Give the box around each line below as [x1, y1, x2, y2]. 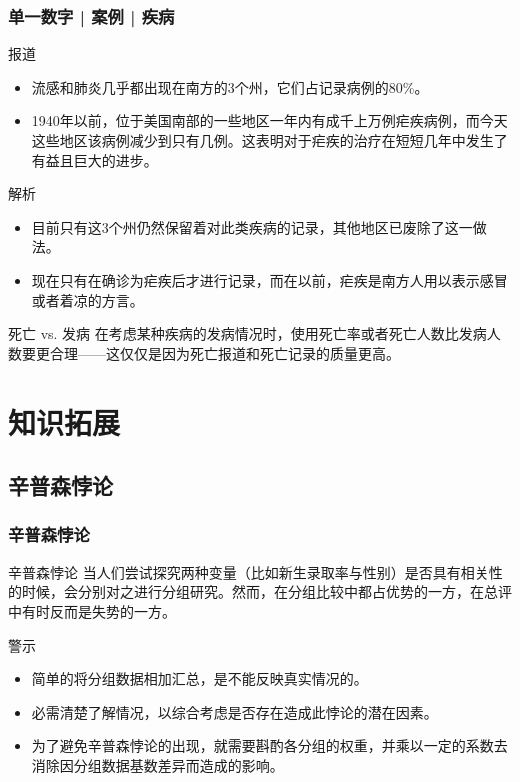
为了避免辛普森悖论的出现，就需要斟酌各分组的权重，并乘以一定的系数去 [31, 735, 508, 756]
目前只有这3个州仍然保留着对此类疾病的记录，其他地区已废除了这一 [31, 216, 473, 237]
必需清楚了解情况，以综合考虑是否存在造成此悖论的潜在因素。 [31, 701, 438, 722]
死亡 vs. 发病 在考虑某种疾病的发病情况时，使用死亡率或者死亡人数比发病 [8, 323, 487, 344]
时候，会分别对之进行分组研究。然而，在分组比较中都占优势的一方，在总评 [21, 581, 512, 602]
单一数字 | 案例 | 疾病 [8, 3, 175, 28]
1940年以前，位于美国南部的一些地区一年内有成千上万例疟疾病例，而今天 [31, 110, 508, 131]
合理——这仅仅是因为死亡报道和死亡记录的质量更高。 [49, 342, 400, 363]
